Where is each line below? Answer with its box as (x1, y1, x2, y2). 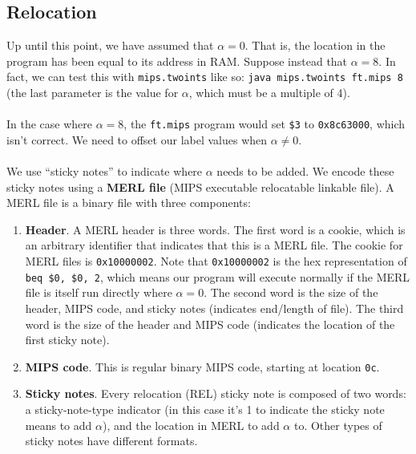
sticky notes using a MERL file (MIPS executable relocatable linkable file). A (6, 178, 394, 195)
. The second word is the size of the (204, 284, 378, 301)
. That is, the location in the (244, 37, 386, 54)
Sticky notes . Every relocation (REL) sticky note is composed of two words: (25, 385, 406, 402)
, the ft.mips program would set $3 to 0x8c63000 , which (123, 116, 406, 132)
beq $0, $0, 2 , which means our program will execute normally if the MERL (25, 268, 410, 285)
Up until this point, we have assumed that (6, 37, 214, 54)
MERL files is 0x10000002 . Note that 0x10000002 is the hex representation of (25, 253, 407, 270)
